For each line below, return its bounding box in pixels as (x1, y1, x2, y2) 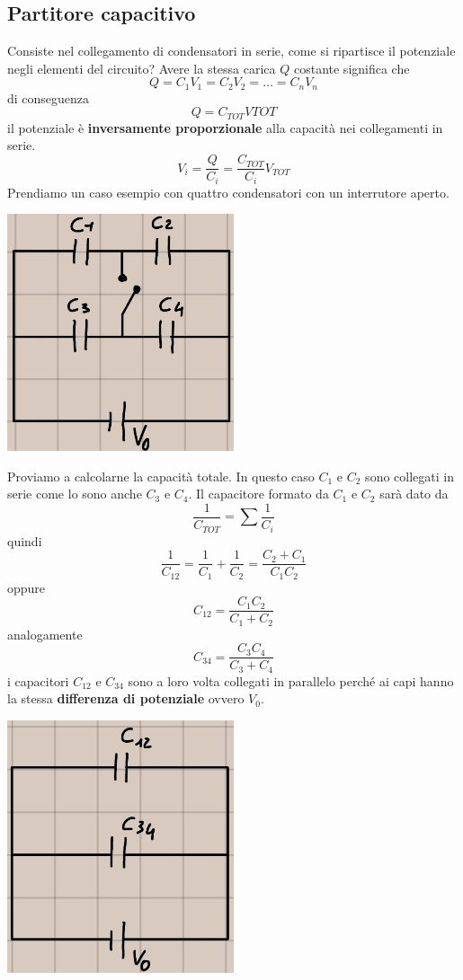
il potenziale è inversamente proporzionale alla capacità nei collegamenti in (7, 118, 443, 137)
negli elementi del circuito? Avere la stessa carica (7, 58, 276, 77)
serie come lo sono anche (7, 484, 142, 503)
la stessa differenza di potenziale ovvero (7, 689, 245, 708)
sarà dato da (379, 484, 449, 503)
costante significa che (293, 58, 410, 77)
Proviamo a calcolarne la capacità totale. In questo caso (7, 466, 315, 485)
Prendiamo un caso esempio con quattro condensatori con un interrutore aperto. (7, 182, 450, 201)
